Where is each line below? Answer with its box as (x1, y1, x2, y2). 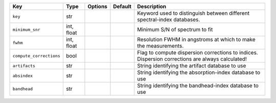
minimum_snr (12, 27, 40, 32)
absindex (12, 73, 33, 78)
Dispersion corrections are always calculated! (137, 55, 247, 63)
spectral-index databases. (137, 16, 200, 23)
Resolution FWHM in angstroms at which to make (137, 36, 256, 43)
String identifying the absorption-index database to (137, 69, 261, 76)
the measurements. (137, 43, 184, 49)
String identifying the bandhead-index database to (137, 82, 259, 89)
